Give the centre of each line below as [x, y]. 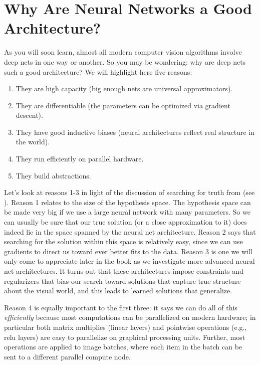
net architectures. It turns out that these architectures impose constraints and [124, 271]
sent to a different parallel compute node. [67, 356]
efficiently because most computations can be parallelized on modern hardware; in [130, 317]
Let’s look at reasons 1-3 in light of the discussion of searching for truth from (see [129, 192]
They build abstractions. [53, 175]
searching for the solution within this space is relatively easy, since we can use [123, 241]
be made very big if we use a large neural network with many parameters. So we [127, 212]
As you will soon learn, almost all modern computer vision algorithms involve [123, 52]
